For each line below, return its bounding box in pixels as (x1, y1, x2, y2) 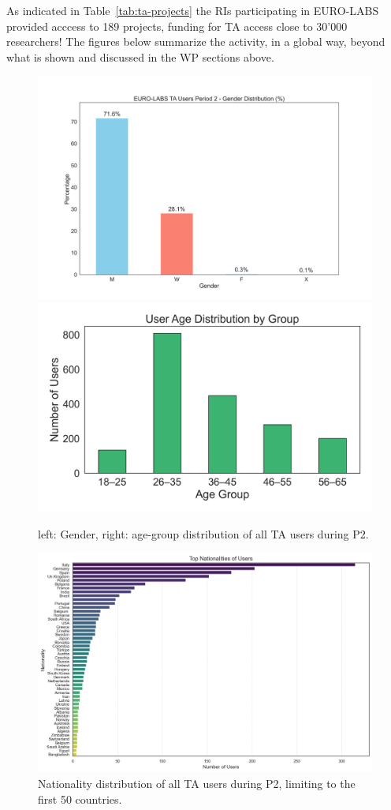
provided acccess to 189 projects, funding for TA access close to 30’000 (6, 17, 348, 34)
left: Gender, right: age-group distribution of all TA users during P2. (38, 525, 369, 542)
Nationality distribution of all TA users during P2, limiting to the (38, 774, 356, 791)
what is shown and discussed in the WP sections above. (6, 48, 274, 65)
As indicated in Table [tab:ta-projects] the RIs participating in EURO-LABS (6, 2, 379, 18)
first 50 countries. (38, 790, 122, 807)
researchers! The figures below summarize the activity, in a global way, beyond (6, 33, 385, 50)
